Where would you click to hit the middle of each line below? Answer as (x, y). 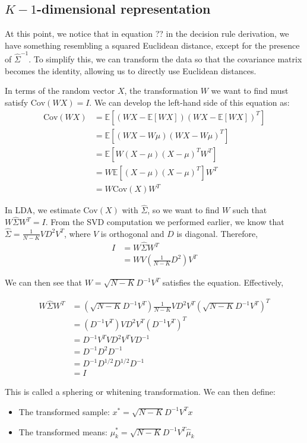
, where (77, 233)
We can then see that (43, 282)
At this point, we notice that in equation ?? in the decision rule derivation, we (147, 34)
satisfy (17, 102)
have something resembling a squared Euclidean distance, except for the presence (152, 45)
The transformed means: (63, 431)
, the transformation (161, 91)
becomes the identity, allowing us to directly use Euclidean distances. (131, 70)
